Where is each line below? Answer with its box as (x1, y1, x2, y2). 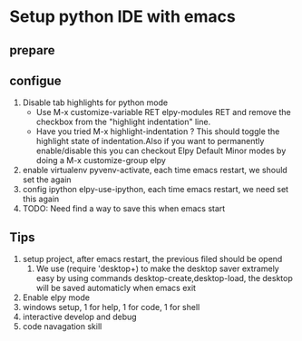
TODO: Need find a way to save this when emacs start (22, 203, 226, 214)
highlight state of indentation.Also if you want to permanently (35, 136, 265, 147)
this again (22, 193, 60, 205)
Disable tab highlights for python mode (22, 97, 169, 108)
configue (9, 73, 62, 88)
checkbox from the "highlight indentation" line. (35, 116, 211, 128)
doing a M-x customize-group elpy (35, 155, 166, 166)
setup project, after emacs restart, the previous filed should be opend (22, 254, 283, 265)
